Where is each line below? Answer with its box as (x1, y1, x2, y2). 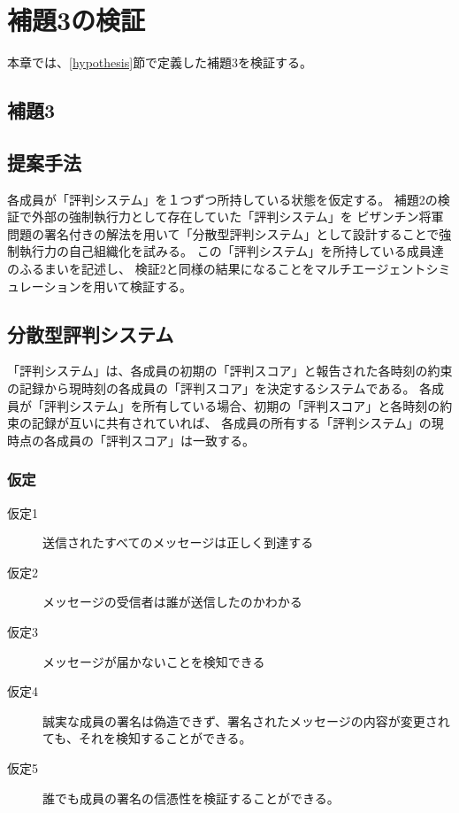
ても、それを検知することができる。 (42, 729, 252, 747)
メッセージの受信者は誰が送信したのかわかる (42, 592, 302, 611)
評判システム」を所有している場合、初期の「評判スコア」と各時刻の (43, 396, 440, 414)
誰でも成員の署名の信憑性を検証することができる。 (42, 788, 340, 807)
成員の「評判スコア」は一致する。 (56, 430, 255, 449)
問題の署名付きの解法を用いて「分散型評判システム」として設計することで (7, 224, 440, 243)
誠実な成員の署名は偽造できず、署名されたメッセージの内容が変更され (42, 711, 450, 730)
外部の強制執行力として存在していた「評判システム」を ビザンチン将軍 (31, 207, 444, 226)
